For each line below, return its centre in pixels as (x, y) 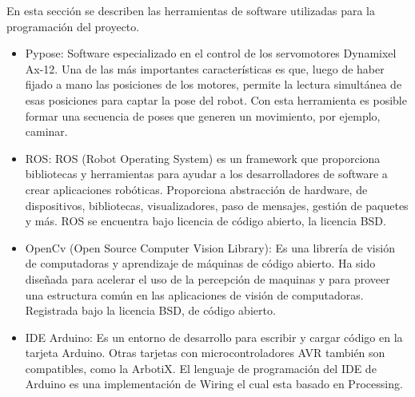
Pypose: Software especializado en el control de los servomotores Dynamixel (211, 53)
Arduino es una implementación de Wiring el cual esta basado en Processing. (214, 384)
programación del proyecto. (73, 26)
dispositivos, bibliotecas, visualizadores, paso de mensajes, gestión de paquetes (217, 205)
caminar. (46, 131)
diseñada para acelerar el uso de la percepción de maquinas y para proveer (207, 278)
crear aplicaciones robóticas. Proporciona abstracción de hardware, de (196, 189)
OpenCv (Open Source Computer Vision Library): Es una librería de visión (210, 247)
